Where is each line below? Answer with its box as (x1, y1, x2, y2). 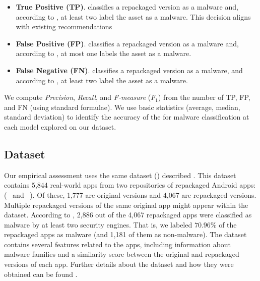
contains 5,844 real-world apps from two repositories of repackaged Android (4, 180, 237, 190)
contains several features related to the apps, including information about (4, 239, 231, 249)
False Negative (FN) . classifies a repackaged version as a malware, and (16, 65, 243, 75)
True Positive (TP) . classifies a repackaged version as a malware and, (16, 2, 238, 12)
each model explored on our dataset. (4, 121, 116, 132)
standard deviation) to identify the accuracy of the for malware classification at (4, 111, 249, 122)
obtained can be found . (4, 268, 78, 279)
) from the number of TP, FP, (158, 92, 250, 102)
